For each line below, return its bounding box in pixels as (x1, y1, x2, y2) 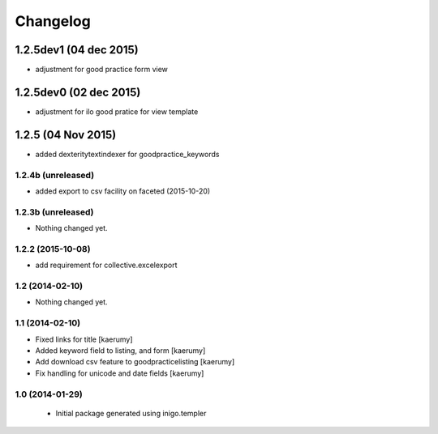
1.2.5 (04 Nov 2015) (15, 128, 117, 142)
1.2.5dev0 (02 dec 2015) (15, 85, 141, 99)
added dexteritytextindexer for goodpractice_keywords (35, 149, 220, 159)
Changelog (15, 12, 91, 30)
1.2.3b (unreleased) (15, 206, 94, 218)
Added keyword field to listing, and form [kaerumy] (35, 345, 206, 355)
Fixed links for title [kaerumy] (35, 334, 133, 344)
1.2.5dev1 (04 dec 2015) (15, 43, 139, 57)
